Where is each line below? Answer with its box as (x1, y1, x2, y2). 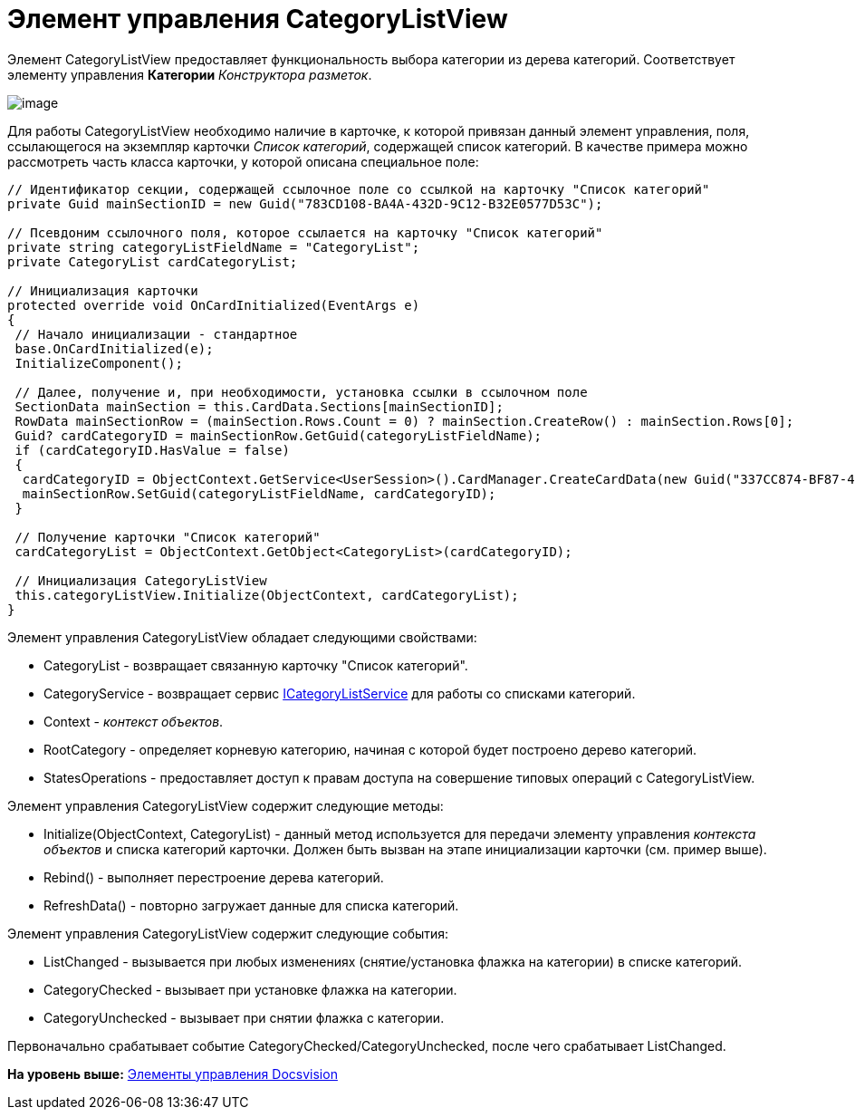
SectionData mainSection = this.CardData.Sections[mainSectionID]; (14, 399, 504, 414)
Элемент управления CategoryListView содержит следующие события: (7, 925, 449, 941)
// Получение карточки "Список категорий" (14, 529, 321, 544)
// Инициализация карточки (7, 283, 198, 298)
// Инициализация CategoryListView (14, 573, 267, 588)
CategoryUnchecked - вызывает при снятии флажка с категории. (43, 1009, 445, 1026)
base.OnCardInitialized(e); (14, 341, 214, 356)
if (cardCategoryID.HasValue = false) (14, 442, 290, 457)
